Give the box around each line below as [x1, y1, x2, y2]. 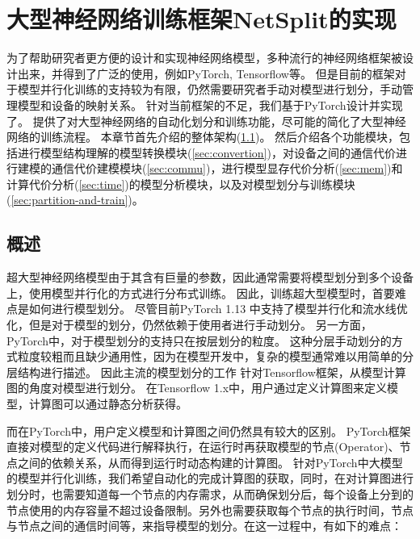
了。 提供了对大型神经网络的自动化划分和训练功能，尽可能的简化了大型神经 [6, 112, 406, 129]
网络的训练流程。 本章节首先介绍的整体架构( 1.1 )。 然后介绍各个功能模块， [6, 128, 400, 145]
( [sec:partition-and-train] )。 [6, 191, 144, 208]
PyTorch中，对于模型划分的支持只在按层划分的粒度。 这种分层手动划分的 [6, 332, 392, 349]
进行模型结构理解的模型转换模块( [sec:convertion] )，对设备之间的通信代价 [17, 144, 396, 161]
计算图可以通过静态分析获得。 [28, 395, 187, 412]
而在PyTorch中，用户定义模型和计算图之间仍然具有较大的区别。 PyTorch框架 [6, 422, 411, 439]
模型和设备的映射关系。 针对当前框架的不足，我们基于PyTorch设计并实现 [17, 96, 403, 113]
